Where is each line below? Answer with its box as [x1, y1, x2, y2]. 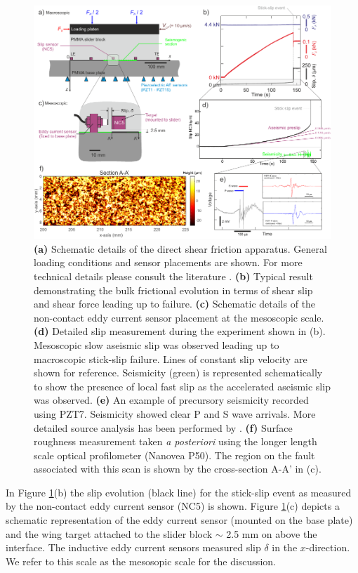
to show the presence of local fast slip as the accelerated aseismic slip [34, 378, 331, 393]
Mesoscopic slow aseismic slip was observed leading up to [34, 337, 279, 352]
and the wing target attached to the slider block [6, 526, 213, 541]
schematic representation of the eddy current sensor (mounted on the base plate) [6, 513, 353, 527]
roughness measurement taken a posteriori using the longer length [34, 434, 317, 449]
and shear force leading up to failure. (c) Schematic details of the [34, 296, 316, 311]
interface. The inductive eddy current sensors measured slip [6, 540, 261, 555]
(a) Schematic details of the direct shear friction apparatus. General [34, 241, 327, 256]
